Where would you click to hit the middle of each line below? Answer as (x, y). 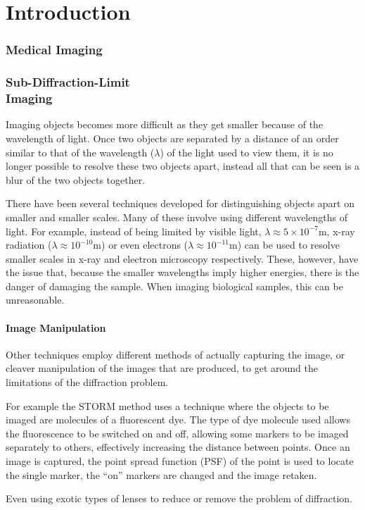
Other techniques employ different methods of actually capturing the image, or (175, 354)
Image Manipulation (56, 327)
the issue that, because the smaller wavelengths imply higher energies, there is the (182, 272)
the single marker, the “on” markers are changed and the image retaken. (161, 474)
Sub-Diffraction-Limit (68, 82)
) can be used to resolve (288, 245)
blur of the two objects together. (76, 179)
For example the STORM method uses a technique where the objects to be (167, 405)
